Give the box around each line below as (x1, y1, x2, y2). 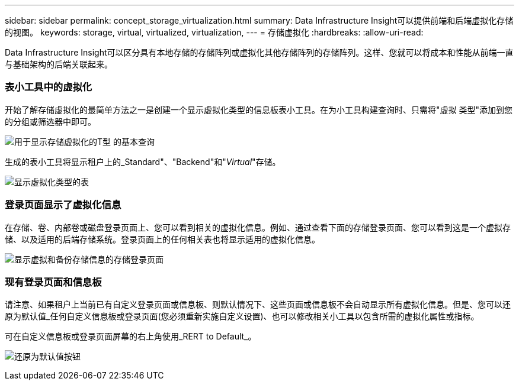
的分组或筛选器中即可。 (5, 116, 96, 127)
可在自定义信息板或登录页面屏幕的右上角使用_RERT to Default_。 (5, 331, 257, 342)
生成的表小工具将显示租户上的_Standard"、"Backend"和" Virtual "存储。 (5, 156, 281, 167)
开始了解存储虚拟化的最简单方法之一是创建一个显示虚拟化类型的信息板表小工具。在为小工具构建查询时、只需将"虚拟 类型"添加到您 (5, 104, 512, 115)
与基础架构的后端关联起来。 (5, 59, 113, 69)
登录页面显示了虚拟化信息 (5, 199, 121, 211)
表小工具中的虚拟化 (5, 81, 92, 93)
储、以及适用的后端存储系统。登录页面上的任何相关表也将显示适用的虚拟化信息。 (5, 234, 320, 244)
